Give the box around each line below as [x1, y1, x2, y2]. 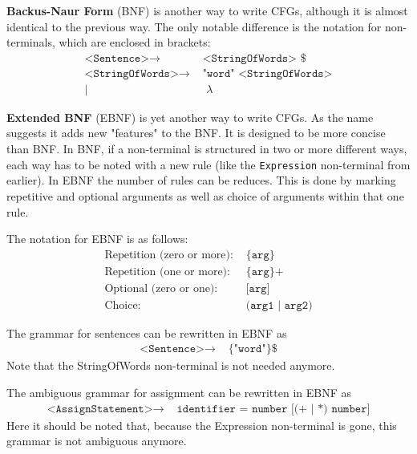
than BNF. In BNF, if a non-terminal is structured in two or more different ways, [6, 140, 407, 157]
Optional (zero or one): [104, 282, 218, 294]
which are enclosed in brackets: [59, 34, 211, 51]
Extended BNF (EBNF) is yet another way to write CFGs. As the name [6, 108, 374, 125]
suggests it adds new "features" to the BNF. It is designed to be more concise [6, 124, 386, 141]
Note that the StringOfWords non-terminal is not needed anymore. [6, 357, 335, 374]
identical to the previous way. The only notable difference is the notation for [6, 18, 382, 34]
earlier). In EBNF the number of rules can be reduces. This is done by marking [6, 172, 396, 188]
